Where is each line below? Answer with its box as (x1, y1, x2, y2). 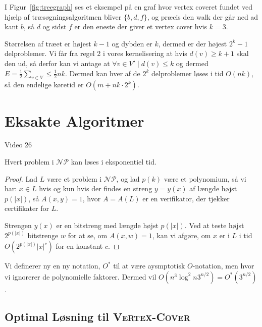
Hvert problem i (5, 156, 54, 167)
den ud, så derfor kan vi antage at (5, 58, 110, 68)
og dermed (176, 58, 208, 68)
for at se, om (68, 230, 108, 240)
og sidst (42, 21, 67, 32)
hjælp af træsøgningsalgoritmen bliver (5, 11, 122, 22)
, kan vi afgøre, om (152, 230, 211, 240)
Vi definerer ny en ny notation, (5, 260, 100, 271)
